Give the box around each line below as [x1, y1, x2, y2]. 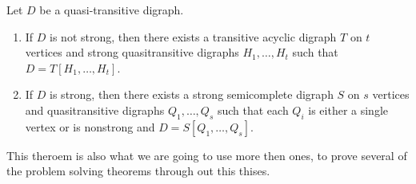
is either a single [308, 101, 389, 118]
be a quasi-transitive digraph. [39, 2, 184, 18]
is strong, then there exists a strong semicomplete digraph [50, 86, 334, 103]
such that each [217, 101, 289, 118]
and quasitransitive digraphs [25, 101, 165, 118]
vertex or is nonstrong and [25, 118, 155, 135]
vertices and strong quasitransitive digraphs [25, 44, 239, 61]
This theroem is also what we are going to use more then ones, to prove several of [6, 147, 407, 163]
